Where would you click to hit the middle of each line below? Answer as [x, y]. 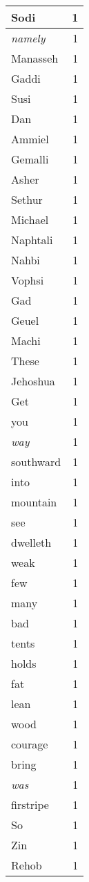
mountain [34, 502]
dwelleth [31, 542]
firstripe [30, 804]
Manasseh [35, 58]
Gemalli [30, 159]
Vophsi [28, 280]
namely [28, 38]
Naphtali [32, 240]
